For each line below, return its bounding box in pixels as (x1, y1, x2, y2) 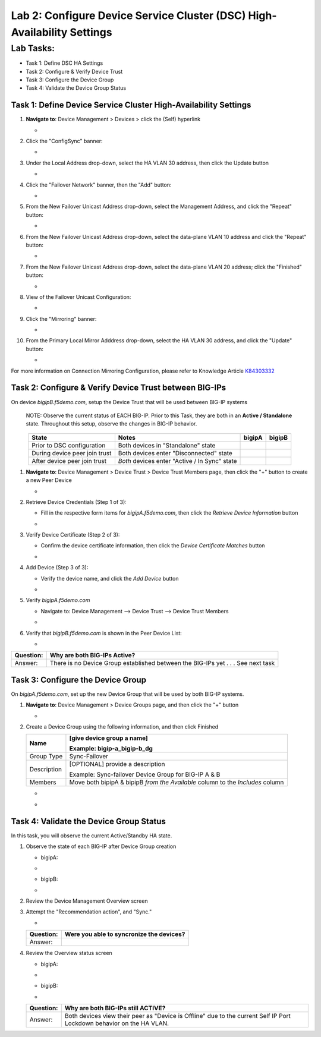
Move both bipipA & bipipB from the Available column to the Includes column (69, 778, 284, 787)
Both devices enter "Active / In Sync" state (118, 456, 237, 465)
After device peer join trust (32, 456, 107, 465)
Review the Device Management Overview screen (26, 897, 148, 904)
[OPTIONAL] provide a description (69, 760, 165, 768)
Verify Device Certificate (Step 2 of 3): (26, 531, 120, 538)
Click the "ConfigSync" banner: (26, 137, 103, 145)
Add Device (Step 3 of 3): (26, 564, 89, 571)
